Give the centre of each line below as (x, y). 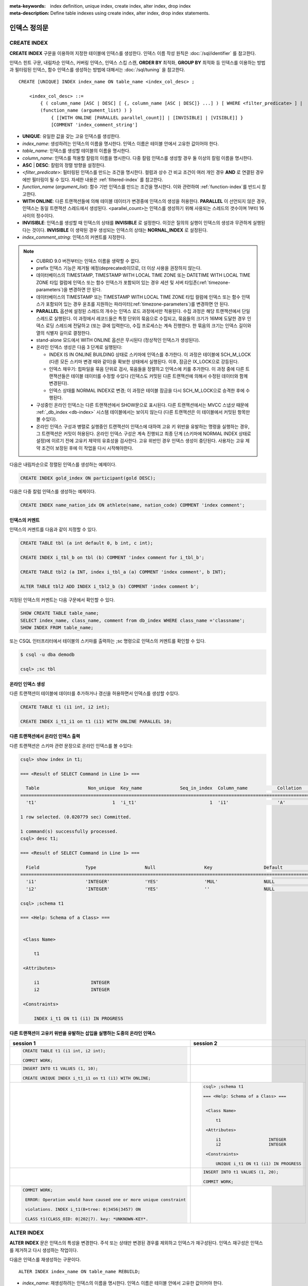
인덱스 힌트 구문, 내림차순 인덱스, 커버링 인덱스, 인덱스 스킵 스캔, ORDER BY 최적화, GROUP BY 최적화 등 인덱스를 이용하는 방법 (138, 62)
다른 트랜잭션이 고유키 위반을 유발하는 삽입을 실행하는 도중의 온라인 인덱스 (83, 1033)
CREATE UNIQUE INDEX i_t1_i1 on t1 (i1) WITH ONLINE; (86, 1078)
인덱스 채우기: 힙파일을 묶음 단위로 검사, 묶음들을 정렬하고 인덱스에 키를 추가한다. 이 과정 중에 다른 (147, 369)
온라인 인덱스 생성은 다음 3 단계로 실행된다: (79, 347)
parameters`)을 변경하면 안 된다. (69, 290)
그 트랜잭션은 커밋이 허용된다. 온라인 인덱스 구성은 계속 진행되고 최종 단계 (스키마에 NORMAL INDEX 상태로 (144, 434)
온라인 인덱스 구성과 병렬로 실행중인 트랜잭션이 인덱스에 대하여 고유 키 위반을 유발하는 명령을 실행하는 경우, (143, 426)
